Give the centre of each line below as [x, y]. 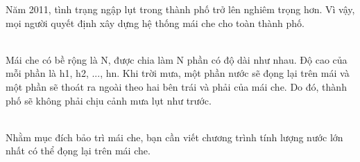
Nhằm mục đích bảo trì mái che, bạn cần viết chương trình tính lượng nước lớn [174, 137]
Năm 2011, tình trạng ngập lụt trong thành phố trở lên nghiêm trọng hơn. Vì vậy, [180, 9]
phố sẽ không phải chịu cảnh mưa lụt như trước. [109, 100]
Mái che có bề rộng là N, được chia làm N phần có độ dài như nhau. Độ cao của [177, 59]
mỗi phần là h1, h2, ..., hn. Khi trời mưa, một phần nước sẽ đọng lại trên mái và [178, 73]
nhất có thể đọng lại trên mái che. [78, 151]
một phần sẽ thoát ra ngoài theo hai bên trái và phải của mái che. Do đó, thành [176, 86]
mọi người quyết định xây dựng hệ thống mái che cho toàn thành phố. [155, 22]
